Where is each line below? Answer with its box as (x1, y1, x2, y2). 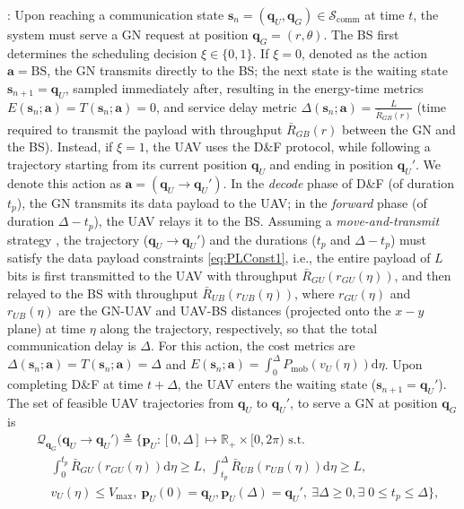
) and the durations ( (200, 229, 317, 248)
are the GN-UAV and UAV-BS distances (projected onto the (58, 301, 391, 320)
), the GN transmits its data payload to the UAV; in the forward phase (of (16, 193, 427, 211)
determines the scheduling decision (7, 43, 197, 62)
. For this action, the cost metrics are (150, 336, 355, 355)
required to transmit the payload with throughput (7, 119, 283, 138)
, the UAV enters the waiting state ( (177, 375, 377, 393)
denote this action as (7, 173, 121, 192)
